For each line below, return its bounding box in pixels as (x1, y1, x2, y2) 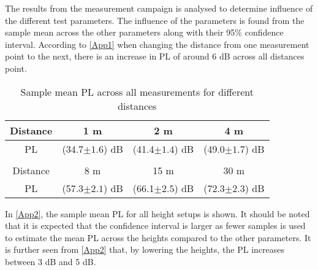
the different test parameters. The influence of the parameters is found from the (5, 13, 305, 26)
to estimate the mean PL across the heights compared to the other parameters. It (5, 231, 311, 244)
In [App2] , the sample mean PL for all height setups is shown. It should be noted (5, 207, 310, 220)
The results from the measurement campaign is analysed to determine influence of (5, 2, 313, 14)
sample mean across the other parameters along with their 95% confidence (5, 26, 284, 39)
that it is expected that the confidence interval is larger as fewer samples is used (5, 219, 306, 232)
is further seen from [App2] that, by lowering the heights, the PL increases (5, 243, 284, 256)
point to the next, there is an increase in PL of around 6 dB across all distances (5, 50, 305, 63)
